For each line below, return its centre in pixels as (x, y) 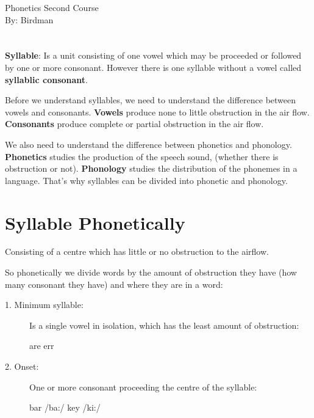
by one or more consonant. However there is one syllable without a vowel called (153, 67)
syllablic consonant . (46, 79)
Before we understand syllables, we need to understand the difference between (151, 100)
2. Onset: (22, 366)
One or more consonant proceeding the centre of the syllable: (143, 387)
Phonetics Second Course (52, 7)
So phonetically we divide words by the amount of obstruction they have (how (151, 272)
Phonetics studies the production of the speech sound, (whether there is (142, 156)
